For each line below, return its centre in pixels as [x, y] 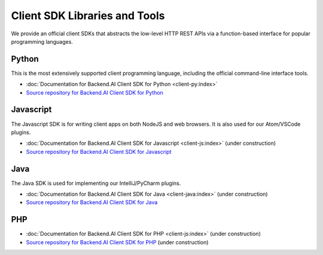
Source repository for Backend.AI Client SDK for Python [95, 92]
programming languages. [42, 41]
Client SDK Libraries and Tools [88, 16]
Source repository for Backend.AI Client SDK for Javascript [99, 151]
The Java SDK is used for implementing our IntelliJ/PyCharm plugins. [96, 183]
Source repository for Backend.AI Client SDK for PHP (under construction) [117, 242]
